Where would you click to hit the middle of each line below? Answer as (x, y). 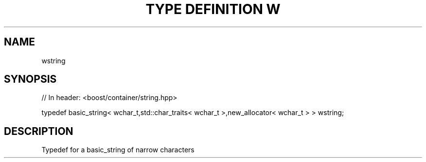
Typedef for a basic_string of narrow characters (118, 150)
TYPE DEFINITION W (213, 9)
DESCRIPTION (39, 131)
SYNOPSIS (30, 79)
